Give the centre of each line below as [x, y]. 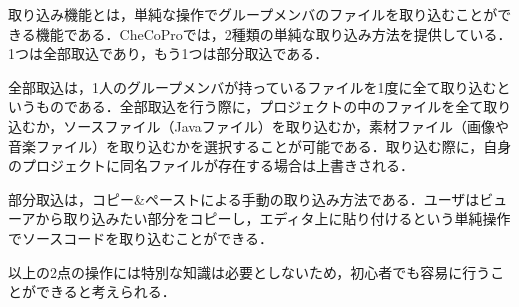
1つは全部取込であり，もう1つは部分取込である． [168, 53]
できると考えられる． [105, 291]
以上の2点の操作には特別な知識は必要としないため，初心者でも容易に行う [249, 271]
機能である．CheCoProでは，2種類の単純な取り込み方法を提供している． [273, 33]
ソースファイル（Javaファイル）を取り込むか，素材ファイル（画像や [286, 125]
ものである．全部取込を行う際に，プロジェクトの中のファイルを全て [259, 106]
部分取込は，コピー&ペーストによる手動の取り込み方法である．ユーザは [244, 198]
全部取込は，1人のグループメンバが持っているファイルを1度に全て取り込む [252, 86]
